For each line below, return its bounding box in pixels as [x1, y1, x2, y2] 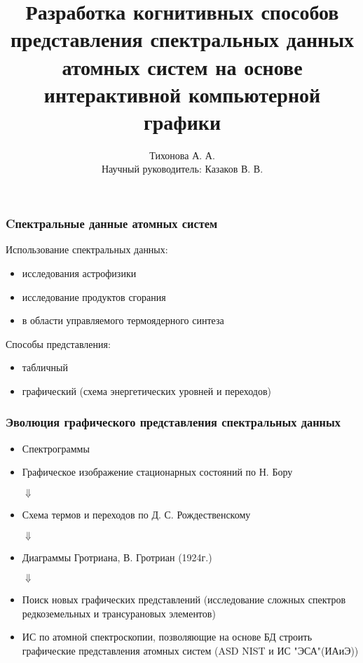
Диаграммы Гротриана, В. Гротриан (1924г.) [22, 549, 212, 564]
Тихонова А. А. [149, 147, 215, 162]
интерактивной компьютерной [43, 79, 321, 108]
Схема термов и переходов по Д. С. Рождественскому [22, 507, 251, 521]
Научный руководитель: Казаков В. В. [101, 161, 263, 176]
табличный [22, 360, 68, 375]
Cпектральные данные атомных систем [6, 215, 218, 232]
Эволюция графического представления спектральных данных [6, 413, 341, 431]
